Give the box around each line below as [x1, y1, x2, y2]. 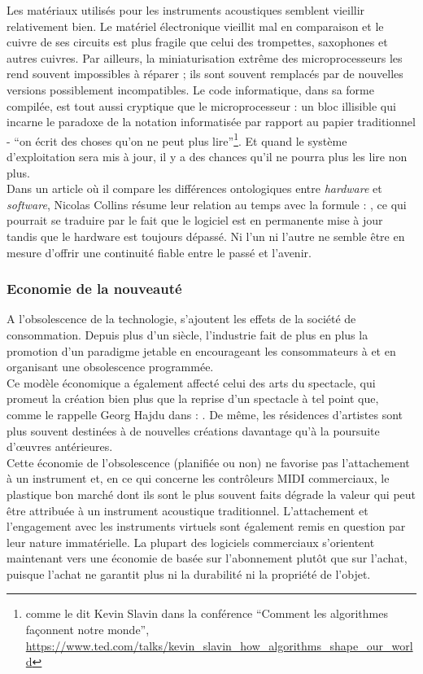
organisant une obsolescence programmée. [7, 358, 214, 375]
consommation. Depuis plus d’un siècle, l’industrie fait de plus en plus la [7, 326, 368, 343]
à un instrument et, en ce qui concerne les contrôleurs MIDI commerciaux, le [7, 470, 390, 487]
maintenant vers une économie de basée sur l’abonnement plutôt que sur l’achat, [7, 549, 408, 567]
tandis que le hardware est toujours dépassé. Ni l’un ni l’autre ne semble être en [7, 227, 405, 244]
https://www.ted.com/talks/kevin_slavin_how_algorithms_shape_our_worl [25, 637, 413, 654]
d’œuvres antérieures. [7, 438, 113, 455]
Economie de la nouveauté [7, 278, 182, 299]
